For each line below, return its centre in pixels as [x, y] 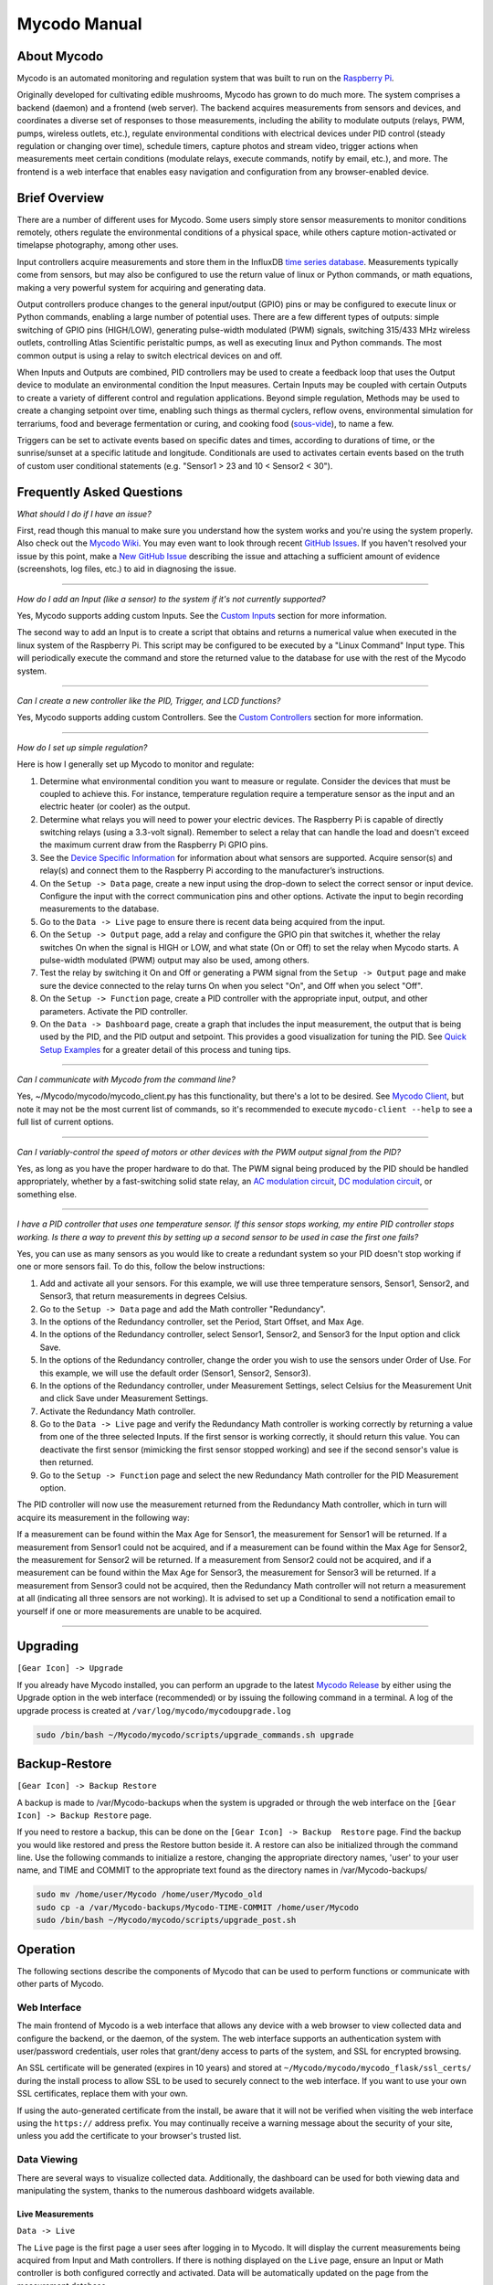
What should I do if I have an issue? [84, 514]
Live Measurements [56, 2214]
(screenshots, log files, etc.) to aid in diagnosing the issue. [126, 569]
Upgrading [48, 1647]
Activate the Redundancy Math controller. [118, 1411]
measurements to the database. [100, 909]
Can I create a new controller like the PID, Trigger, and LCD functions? [149, 700]
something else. [47, 1194]
